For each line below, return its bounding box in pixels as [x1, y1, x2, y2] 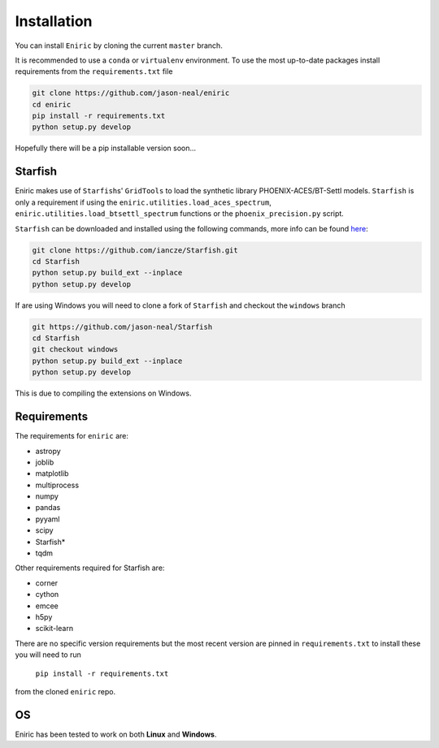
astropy [35, 446, 61, 456]
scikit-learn [35, 624, 73, 633]
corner [35, 577, 59, 588]
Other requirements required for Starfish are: [15, 563, 165, 573]
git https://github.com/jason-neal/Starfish [32, 322, 213, 331]
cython [35, 590, 59, 599]
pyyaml [35, 514, 60, 524]
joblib [35, 457, 54, 467]
